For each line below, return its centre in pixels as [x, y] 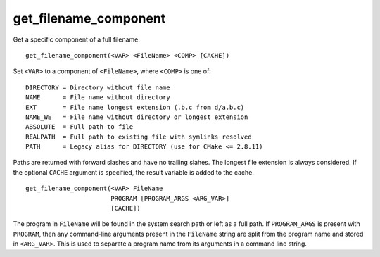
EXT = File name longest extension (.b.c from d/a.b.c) [135, 107]
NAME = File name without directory [98, 98]
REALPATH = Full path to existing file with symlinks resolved [139, 137]
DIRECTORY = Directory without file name [98, 87]
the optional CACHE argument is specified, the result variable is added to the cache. [134, 172]
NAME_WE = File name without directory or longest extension [137, 117]
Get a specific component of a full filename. [76, 39]
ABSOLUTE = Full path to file [80, 127]
